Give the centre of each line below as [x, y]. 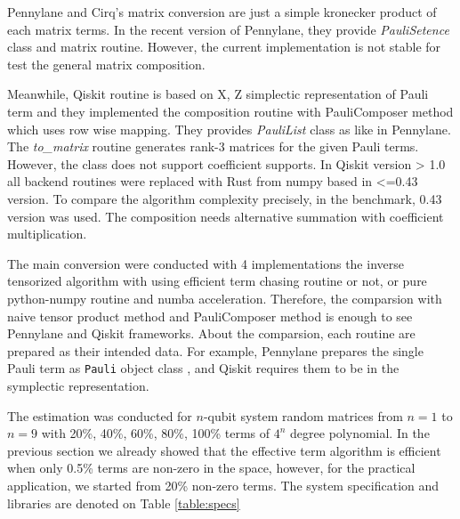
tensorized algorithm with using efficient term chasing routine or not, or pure [217, 281]
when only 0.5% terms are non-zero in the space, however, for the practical [211, 468]
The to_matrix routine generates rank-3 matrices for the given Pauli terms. [213, 146]
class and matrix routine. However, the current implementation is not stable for [224, 47]
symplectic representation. [78, 385]
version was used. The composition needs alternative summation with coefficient [226, 216]
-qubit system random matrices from [303, 415]
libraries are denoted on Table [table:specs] [124, 503]
